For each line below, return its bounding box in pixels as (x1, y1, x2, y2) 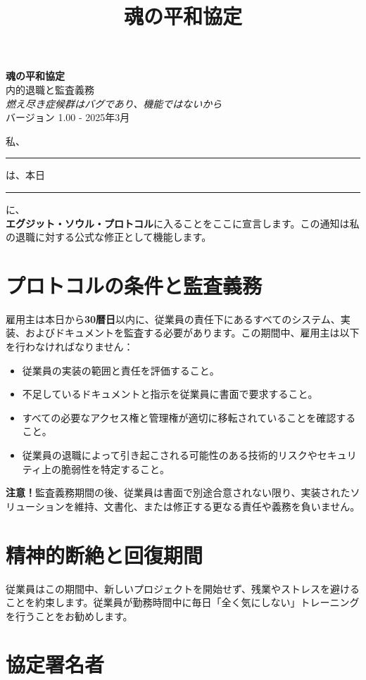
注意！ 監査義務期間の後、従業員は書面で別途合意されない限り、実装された (6, 485, 351, 500)
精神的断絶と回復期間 (6, 540, 203, 569)
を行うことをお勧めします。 (6, 608, 133, 623)
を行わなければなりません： (6, 339, 134, 354)
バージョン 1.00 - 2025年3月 (6, 110, 130, 125)
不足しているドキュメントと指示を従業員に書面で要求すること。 (22, 386, 318, 401)
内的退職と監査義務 (6, 82, 94, 96)
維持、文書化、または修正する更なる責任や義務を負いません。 (74, 498, 360, 513)
